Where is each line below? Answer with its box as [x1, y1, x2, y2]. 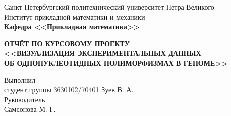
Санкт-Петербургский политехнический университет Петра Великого [4, 2, 214, 12]
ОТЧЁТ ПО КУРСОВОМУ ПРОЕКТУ [4, 38, 130, 48]
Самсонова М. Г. [4, 104, 56, 114]
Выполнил [4, 74, 36, 85]
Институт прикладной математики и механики [4, 11, 145, 22]
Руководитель [4, 94, 45, 104]
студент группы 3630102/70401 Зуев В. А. [4, 84, 134, 95]
